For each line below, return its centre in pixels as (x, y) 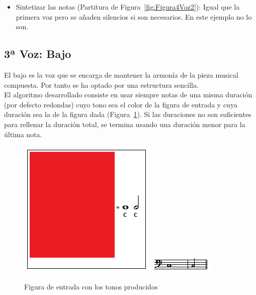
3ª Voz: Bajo (38, 54)
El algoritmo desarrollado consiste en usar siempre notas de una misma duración (128, 95)
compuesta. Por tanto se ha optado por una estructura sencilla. (101, 84)
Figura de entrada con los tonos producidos (91, 286)
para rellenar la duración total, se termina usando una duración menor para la (125, 124)
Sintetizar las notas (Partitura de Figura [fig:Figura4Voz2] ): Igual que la (128, 7)
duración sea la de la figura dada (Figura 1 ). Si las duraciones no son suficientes (128, 114)
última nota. (23, 134)
